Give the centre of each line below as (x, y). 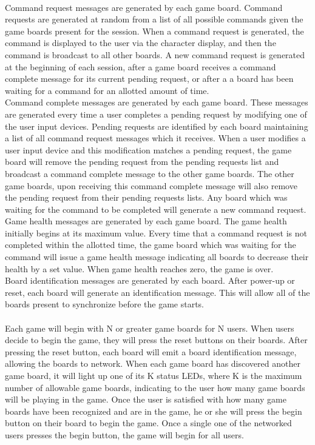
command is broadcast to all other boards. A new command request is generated (155, 54)
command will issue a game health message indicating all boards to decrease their (157, 257)
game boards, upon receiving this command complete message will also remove (151, 185)
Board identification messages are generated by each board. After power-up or (150, 280)
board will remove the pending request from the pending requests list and (142, 162)
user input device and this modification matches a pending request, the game (148, 149)
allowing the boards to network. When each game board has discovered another (153, 363)
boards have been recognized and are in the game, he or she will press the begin (154, 411)
